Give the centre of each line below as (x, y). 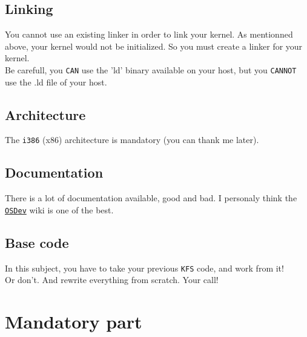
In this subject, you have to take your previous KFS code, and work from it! (144, 268)
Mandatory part (74, 322)
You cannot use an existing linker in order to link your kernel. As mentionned (149, 34)
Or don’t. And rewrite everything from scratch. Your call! (112, 280)
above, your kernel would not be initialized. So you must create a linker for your (154, 46)
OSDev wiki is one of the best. (59, 209)
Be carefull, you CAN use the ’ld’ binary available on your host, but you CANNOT (151, 69)
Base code (37, 242)
